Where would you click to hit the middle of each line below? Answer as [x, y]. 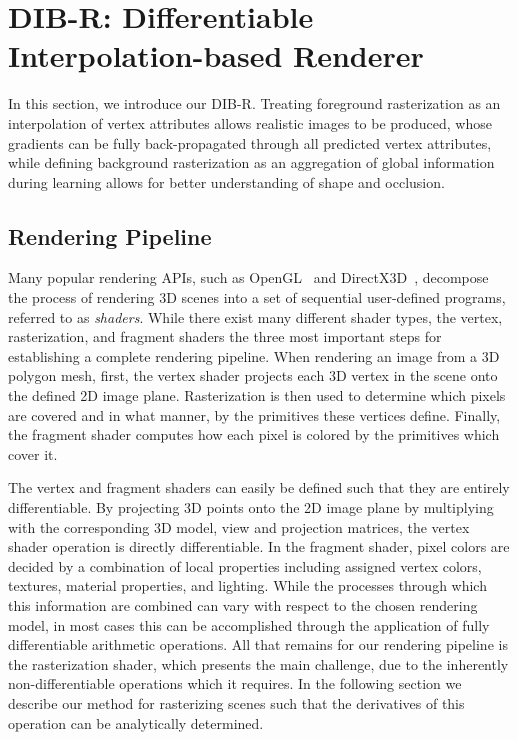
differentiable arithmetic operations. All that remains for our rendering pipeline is [258, 644]
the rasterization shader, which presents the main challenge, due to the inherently [258, 663]
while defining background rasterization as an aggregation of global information [251, 162]
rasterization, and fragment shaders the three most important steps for [225, 336]
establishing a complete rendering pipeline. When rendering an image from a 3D [254, 355]
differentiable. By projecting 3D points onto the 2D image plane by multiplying [251, 507]
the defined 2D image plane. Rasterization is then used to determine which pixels [257, 395]
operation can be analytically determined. [136, 722]
